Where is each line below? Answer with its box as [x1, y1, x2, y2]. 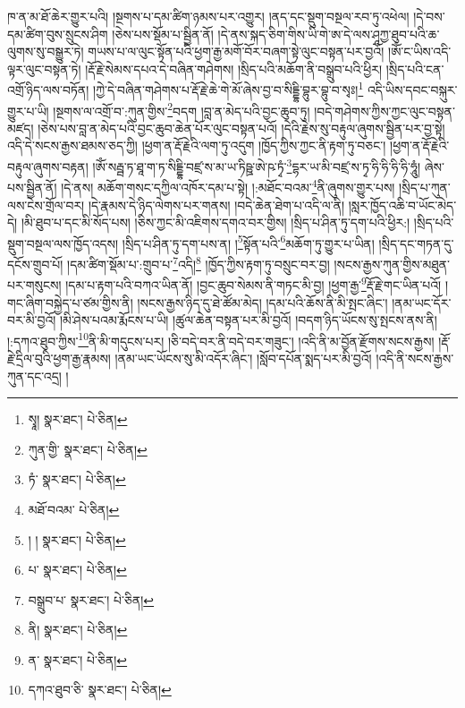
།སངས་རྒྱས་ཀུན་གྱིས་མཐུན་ [334, 254, 450, 273]
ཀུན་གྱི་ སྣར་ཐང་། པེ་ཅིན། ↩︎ [28, 439, 148, 458]
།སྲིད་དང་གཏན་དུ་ [378, 234, 454, 252]
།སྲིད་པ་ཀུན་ [399, 177, 451, 196]
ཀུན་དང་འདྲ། [7, 366, 62, 385]
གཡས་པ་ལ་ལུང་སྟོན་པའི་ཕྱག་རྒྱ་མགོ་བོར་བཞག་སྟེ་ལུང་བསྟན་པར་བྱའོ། [88, 42, 385, 61]
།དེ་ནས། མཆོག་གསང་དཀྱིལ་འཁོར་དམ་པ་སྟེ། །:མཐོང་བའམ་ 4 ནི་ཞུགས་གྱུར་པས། [61, 175, 395, 196]
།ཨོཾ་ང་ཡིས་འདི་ [387, 42, 452, 61]
